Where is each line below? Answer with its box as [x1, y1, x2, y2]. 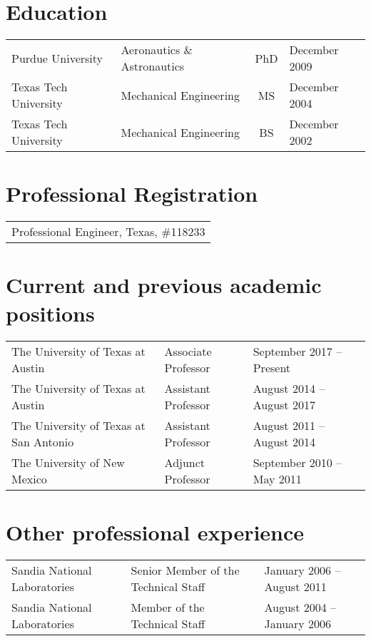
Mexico [11, 470, 47, 487]
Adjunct [164, 453, 205, 471]
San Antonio [11, 433, 74, 450]
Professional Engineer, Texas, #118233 [11, 223, 205, 240]
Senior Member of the [131, 561, 240, 578]
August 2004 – [264, 598, 337, 615]
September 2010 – [253, 453, 342, 471]
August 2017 [253, 396, 315, 413]
